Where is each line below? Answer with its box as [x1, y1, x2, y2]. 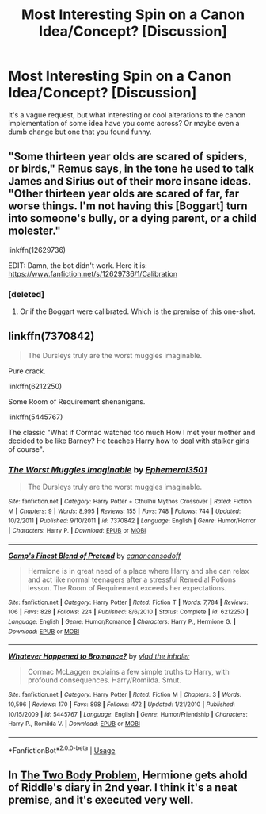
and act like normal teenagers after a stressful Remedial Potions [27, 575, 236, 584]
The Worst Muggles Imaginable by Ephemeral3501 [8, 464, 207, 475]
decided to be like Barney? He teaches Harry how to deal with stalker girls [8, 436, 250, 445]
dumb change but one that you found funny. [8, 127, 152, 136]
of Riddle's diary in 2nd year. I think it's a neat [8, 781, 237, 794]
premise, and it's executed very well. [8, 793, 194, 807]
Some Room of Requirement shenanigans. [8, 396, 146, 406]
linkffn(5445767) [8, 412, 63, 422]
